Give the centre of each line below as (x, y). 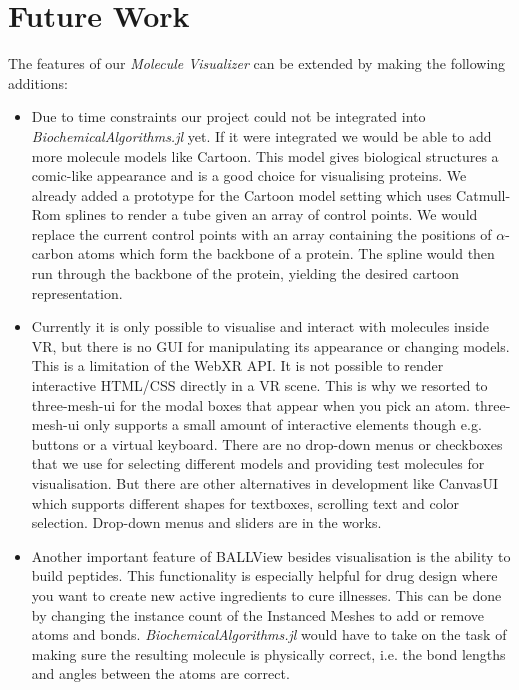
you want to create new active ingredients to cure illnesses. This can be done (266, 594)
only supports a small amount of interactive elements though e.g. (282, 424)
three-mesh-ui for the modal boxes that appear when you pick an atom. (250, 404)
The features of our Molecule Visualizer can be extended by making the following (257, 63)
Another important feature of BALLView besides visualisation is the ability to (271, 555)
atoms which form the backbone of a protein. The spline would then (286, 253)
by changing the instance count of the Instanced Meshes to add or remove (258, 614)
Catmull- (483, 194)
